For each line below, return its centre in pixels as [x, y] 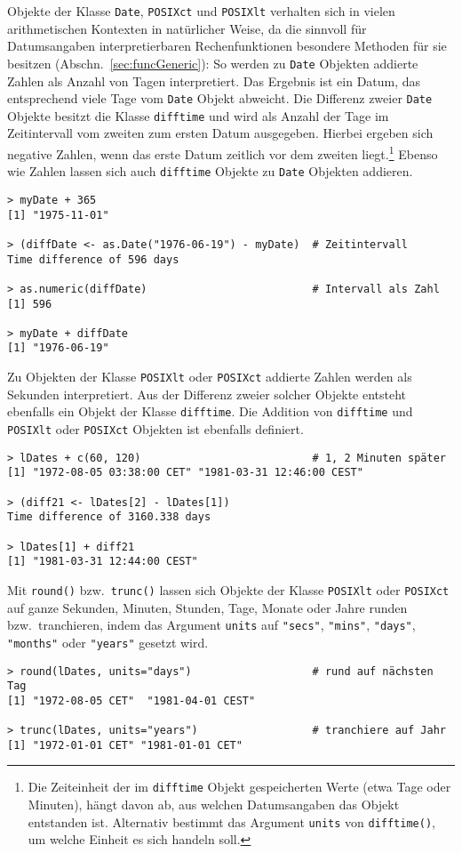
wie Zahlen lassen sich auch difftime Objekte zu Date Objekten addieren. [210, 171]
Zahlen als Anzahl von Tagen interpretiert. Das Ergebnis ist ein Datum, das [214, 80]
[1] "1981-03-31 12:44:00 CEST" [103, 562]
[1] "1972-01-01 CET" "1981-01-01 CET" [125, 745]
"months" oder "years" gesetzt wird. [108, 642]
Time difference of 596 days [93, 259]
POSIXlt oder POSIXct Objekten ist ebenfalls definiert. [155, 429]
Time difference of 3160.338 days [109, 517]
